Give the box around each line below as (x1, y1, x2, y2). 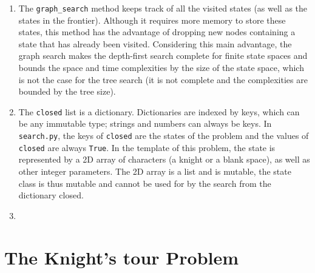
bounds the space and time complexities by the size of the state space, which (18, 61, 304, 74)
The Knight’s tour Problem (4, 244, 239, 269)
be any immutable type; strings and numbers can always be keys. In (18, 117, 272, 130)
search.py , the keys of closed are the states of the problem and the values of (18, 129, 309, 142)
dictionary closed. (18, 189, 84, 201)
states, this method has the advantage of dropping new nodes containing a (18, 25, 296, 38)
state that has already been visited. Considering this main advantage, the (18, 37, 292, 50)
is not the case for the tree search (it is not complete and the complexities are (18, 73, 308, 86)
